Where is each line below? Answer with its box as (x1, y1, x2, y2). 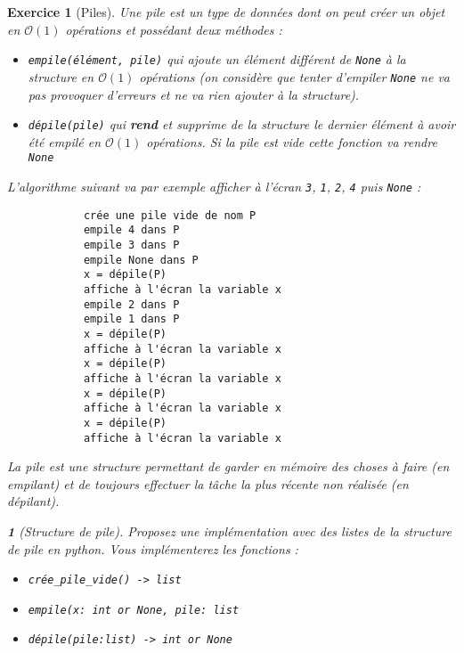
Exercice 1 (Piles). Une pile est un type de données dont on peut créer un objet (7, 3, 445, 20)
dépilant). (7, 492, 60, 510)
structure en (28, 67, 94, 86)
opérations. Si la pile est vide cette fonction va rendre (146, 132, 437, 151)
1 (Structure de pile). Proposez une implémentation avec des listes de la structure (7, 521, 452, 540)
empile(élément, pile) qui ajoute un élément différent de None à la (28, 50, 406, 69)
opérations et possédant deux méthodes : (65, 20, 282, 38)
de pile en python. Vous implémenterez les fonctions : (7, 539, 298, 558)
